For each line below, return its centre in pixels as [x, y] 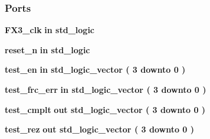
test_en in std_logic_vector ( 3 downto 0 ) [95, 69]
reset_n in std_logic [47, 49]
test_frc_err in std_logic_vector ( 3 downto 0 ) [106, 89]
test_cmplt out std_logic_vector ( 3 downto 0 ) [105, 109]
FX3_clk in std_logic [50, 30]
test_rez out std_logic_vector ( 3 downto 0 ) [100, 129]
